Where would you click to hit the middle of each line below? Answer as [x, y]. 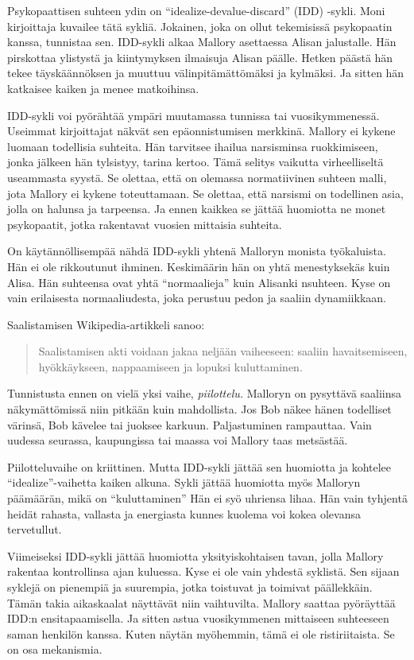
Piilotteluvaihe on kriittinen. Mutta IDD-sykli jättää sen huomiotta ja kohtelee [199, 466]
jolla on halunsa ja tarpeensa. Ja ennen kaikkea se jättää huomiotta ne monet [197, 209]
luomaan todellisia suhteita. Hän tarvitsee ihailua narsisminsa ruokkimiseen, [193, 146]
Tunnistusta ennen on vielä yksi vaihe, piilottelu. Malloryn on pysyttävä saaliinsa [205, 393]
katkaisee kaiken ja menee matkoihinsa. [103, 88]
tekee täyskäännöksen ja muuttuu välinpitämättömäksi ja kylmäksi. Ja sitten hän [206, 73]
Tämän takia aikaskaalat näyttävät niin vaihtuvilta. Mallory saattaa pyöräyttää [201, 602]
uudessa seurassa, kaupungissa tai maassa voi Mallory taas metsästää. [178, 440]
